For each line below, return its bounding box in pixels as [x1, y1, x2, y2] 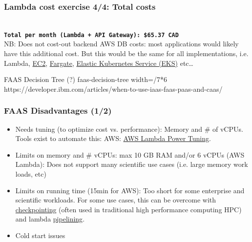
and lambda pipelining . [15, 214, 85, 224]
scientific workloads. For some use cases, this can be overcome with [15, 195, 216, 205]
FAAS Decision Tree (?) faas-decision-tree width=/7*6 [4, 74, 167, 84]
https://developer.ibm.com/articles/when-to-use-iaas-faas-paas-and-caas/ [4, 83, 223, 94]
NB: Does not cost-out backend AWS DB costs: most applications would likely [4, 39, 239, 49]
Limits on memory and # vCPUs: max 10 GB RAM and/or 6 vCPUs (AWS [15, 149, 245, 160]
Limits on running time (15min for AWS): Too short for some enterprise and [15, 185, 245, 195]
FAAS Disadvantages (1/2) [4, 104, 112, 117]
